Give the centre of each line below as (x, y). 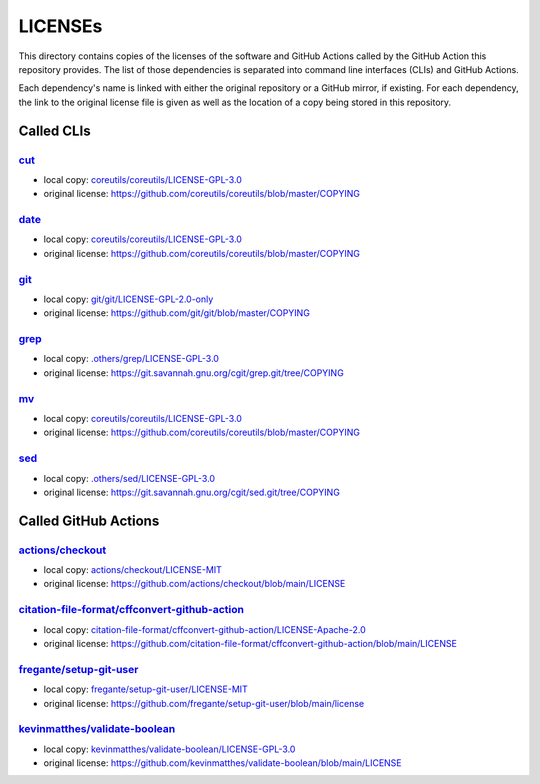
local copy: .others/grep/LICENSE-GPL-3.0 (131, 359)
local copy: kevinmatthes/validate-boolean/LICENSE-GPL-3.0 (169, 749)
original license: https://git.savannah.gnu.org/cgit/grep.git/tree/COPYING (193, 372)
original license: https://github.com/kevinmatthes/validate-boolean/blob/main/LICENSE (222, 763)
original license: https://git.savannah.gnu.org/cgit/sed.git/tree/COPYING (191, 492)
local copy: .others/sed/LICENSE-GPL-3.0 (129, 478)
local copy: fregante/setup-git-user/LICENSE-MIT (146, 689)
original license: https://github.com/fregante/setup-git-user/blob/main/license (204, 703)
